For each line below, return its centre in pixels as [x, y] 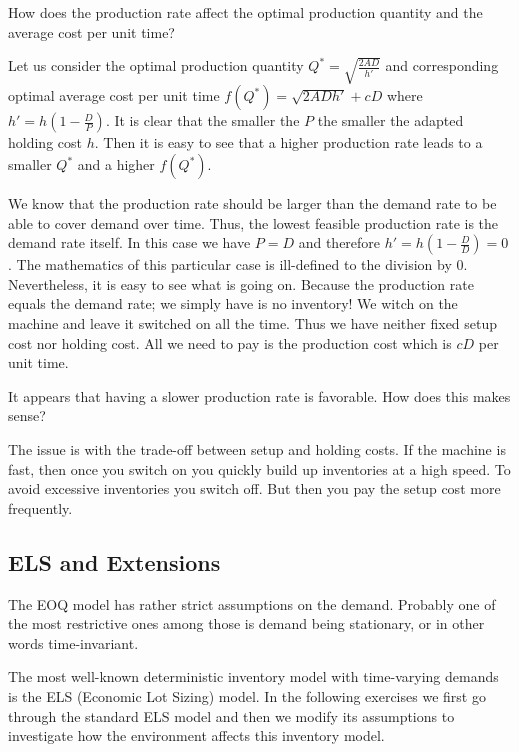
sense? [27, 415]
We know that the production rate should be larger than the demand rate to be [252, 203]
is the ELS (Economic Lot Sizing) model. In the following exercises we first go [247, 695]
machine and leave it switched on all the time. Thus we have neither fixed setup [253, 323]
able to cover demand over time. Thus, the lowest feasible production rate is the [253, 222]
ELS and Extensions [114, 561]
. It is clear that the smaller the [202, 120]
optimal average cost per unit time [114, 95]
